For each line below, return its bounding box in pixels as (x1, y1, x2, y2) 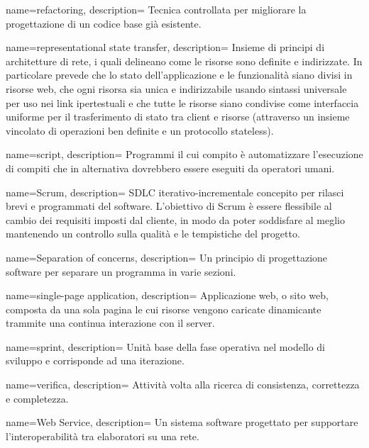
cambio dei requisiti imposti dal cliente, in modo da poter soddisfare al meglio (6, 212, 345, 227)
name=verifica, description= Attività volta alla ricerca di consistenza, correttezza (6, 377, 360, 392)
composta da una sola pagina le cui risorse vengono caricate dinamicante (6, 301, 321, 316)
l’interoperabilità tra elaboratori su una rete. (6, 428, 199, 443)
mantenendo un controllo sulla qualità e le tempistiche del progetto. (6, 226, 300, 241)
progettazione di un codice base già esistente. (6, 16, 202, 30)
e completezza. (6, 391, 69, 405)
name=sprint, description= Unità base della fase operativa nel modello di (6, 339, 326, 354)
